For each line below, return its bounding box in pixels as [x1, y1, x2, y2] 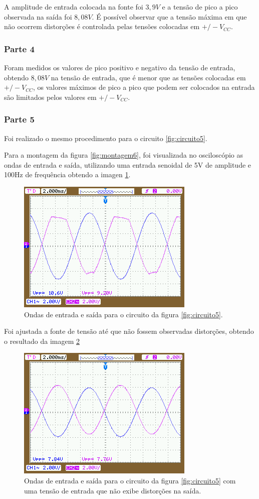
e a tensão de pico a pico [162, 2, 238, 12]
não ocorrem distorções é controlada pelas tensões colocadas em [4, 21, 200, 32]
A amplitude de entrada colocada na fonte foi [4, 2, 143, 12]
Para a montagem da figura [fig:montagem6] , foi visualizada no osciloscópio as [4, 150, 243, 160]
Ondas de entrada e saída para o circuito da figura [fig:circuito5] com [24, 475, 236, 485]
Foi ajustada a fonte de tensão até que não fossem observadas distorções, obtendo [4, 326, 254, 336]
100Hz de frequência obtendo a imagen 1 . [4, 169, 131, 180]
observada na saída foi [4, 11, 72, 22]
